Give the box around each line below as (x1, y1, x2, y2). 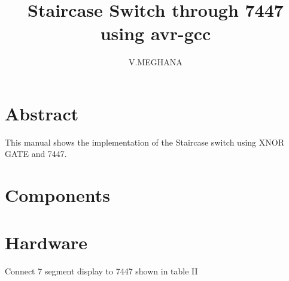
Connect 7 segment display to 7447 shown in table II (5, 264, 198, 277)
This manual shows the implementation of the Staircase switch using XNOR (5, 135, 284, 148)
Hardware (5, 229, 88, 254)
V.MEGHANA (129, 56, 182, 68)
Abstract (5, 101, 79, 125)
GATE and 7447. (5, 147, 67, 160)
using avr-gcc (100, 21, 211, 46)
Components (5, 183, 110, 207)
